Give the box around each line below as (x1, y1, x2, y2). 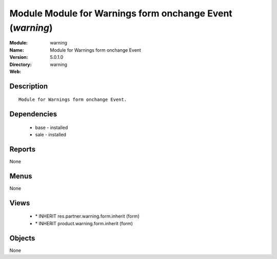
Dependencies (9, 110, 57, 119)
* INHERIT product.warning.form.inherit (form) (35, 220, 133, 226)
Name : (9, 47, 24, 53)
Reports (9, 145, 36, 154)
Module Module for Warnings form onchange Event (9, 8, 233, 19)
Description (9, 82, 48, 91)
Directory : (9, 61, 32, 68)
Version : (9, 54, 28, 60)
